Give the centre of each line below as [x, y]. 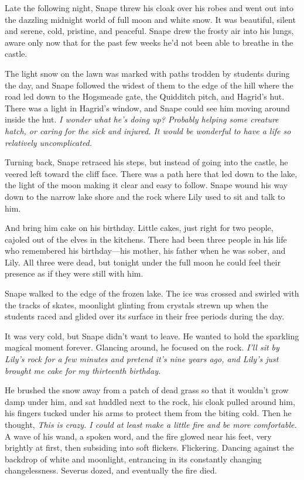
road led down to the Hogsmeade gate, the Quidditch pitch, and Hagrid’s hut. [145, 96]
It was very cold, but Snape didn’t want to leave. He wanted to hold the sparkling [152, 336]
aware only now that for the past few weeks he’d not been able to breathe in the [149, 42]
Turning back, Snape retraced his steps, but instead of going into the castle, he [146, 162]
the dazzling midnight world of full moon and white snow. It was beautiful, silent [150, 19]
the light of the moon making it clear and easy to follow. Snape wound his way [146, 185]
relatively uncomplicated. [49, 142]
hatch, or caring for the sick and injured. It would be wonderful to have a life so [148, 130]
